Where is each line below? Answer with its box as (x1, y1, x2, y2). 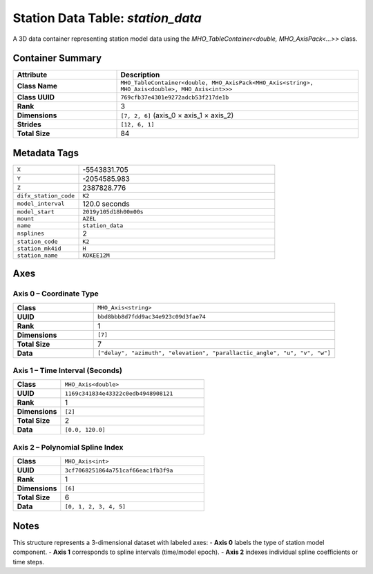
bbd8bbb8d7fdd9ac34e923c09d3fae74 (97, 313, 207, 321)
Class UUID (17, 93, 55, 102)
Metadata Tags (12, 147, 79, 159)
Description (120, 70, 160, 79)
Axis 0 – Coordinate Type (12, 289, 99, 298)
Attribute (17, 70, 48, 79)
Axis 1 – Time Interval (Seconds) (12, 366, 122, 376)
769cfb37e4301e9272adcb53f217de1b (120, 93, 229, 101)
